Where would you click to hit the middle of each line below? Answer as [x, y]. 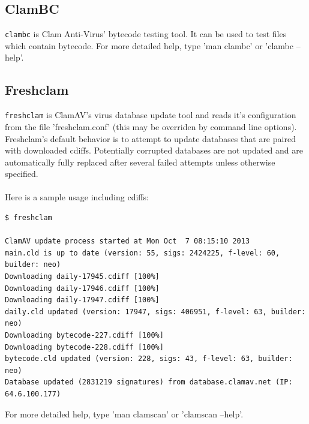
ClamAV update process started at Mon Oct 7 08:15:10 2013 [127, 241]
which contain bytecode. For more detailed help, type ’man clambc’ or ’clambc [149, 45]
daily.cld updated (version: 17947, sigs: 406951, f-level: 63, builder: [155, 312]
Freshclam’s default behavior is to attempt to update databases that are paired [150, 138]
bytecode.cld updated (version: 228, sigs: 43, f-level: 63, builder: [149, 359]
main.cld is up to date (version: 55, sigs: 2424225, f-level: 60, [142, 253]
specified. [22, 174]
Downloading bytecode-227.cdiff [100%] [84, 335]
